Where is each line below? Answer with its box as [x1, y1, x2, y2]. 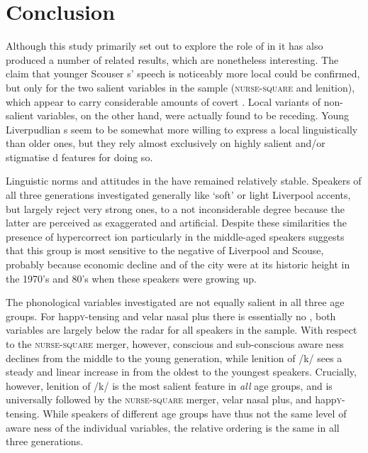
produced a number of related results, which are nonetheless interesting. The [6, 52, 339, 67]
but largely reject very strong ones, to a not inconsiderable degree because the [6, 201, 345, 216]
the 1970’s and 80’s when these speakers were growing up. [6, 271, 257, 285]
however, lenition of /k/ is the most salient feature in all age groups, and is [6, 378, 333, 393]
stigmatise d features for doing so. [6, 149, 153, 164]
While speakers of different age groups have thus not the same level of [43, 405, 347, 420]
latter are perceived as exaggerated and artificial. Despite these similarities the [6, 215, 347, 230]
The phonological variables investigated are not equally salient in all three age [6, 295, 345, 310]
